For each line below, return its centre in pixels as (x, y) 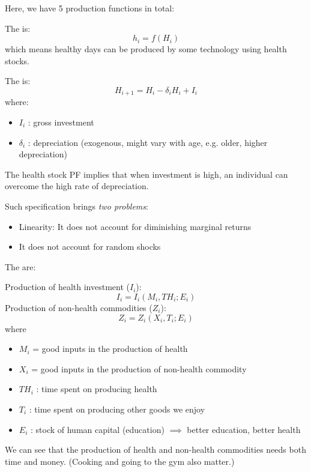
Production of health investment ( (67, 287)
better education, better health (244, 429)
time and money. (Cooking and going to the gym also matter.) (120, 461)
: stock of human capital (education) (97, 429)
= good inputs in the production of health (110, 349)
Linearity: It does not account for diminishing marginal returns (135, 226)
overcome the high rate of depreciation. (77, 186)
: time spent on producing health (97, 389)
